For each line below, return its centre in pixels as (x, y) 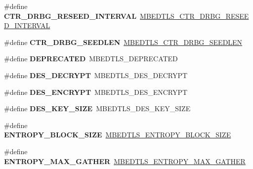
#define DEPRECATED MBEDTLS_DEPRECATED (91, 59)
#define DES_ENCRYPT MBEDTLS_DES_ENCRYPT (96, 92)
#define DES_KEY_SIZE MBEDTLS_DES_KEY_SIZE (97, 108)
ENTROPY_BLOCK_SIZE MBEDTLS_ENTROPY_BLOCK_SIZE (118, 135)
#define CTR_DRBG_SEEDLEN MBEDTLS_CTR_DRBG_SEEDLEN (123, 42)
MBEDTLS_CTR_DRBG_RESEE (194, 16)
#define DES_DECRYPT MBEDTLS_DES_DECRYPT (96, 75)
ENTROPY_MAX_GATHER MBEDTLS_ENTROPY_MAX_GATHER (125, 161)
